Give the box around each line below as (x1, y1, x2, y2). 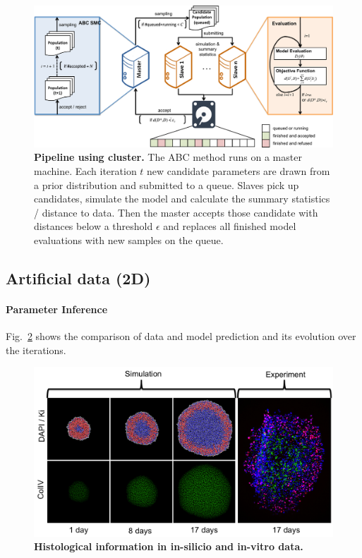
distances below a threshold (34, 219, 153, 233)
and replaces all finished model (163, 219, 296, 233)
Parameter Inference (6, 301, 108, 316)
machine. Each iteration (34, 164, 137, 178)
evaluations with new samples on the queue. (34, 232, 224, 247)
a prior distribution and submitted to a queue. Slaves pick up (34, 177, 299, 192)
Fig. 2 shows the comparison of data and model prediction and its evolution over (6, 329, 356, 344)
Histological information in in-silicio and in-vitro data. (34, 539, 303, 554)
